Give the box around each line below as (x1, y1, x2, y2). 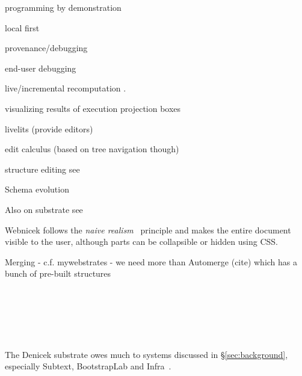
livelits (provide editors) (5, 122, 93, 135)
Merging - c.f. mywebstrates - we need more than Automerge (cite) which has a (5, 255, 298, 268)
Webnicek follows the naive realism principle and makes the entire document (5, 223, 291, 236)
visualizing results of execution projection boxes (5, 102, 181, 114)
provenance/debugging (5, 42, 88, 54)
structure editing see (5, 162, 80, 175)
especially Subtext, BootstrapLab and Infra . (5, 360, 171, 372)
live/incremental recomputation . (5, 82, 126, 94)
